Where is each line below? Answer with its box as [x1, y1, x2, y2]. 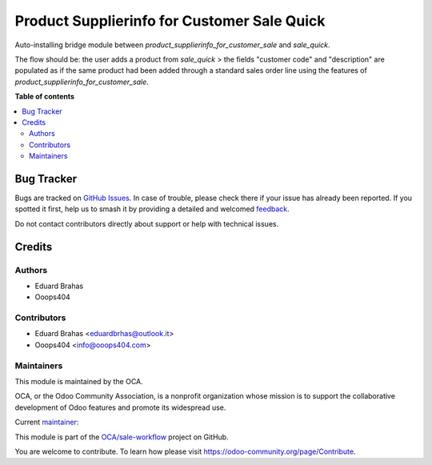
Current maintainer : [14, 417, 79, 427]
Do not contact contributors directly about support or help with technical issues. [14, 218, 279, 228]
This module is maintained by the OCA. [14, 376, 143, 386]
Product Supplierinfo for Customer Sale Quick [14, 12, 326, 30]
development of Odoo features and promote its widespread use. [14, 403, 226, 412]
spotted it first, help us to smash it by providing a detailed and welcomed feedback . [14, 204, 290, 214]
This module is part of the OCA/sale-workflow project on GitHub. [14, 432, 229, 442]
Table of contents [14, 92, 75, 102]
